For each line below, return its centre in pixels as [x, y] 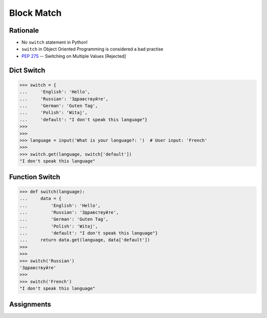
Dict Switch [27, 70]
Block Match [35, 13]
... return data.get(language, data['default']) [85, 240]
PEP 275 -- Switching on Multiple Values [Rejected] [74, 56]
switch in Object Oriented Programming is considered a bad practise [92, 49]
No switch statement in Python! [55, 43]
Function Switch [35, 177]
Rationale [24, 30]
